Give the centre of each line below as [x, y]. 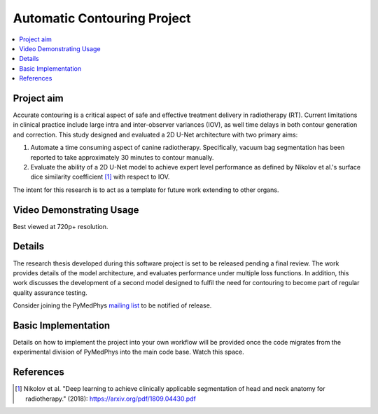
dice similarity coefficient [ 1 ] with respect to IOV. [100, 177]
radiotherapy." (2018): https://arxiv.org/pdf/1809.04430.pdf [111, 399]
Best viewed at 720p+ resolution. [61, 226]
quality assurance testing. [50, 292]
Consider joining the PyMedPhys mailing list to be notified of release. [112, 305]
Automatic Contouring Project [102, 18]
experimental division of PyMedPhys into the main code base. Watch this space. [128, 352]
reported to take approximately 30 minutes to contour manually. [122, 157]
